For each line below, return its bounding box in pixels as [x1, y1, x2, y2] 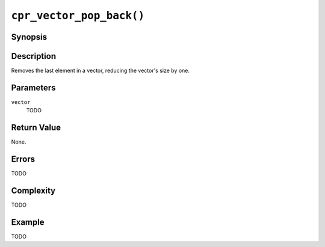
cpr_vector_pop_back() [11, 9, 145, 22]
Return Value [11, 123, 61, 133]
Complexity [11, 186, 56, 195]
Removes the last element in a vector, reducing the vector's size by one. [11, 67, 190, 75]
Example [11, 217, 45, 227]
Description [11, 51, 57, 61]
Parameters [11, 82, 56, 93]
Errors [11, 154, 36, 165]
